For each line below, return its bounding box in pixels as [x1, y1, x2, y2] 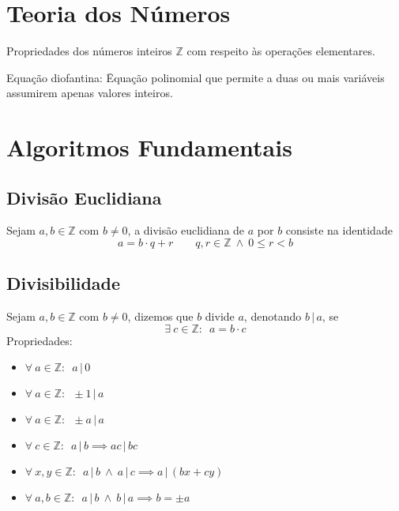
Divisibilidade [6, 271, 121, 295]
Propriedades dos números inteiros [6, 43, 172, 59]
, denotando [243, 308, 302, 325]
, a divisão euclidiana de [127, 222, 245, 239]
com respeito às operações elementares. [186, 43, 375, 59]
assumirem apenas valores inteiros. [6, 85, 173, 101]
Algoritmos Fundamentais [6, 131, 292, 163]
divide [205, 308, 235, 325]
